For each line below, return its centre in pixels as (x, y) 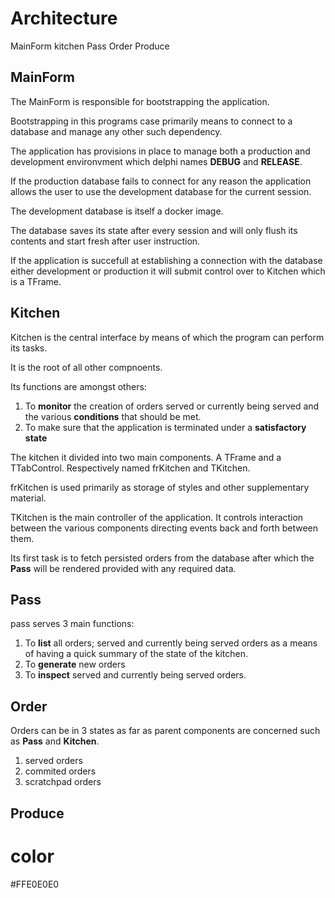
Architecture (64, 18)
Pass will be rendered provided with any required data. (123, 568)
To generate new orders (75, 664)
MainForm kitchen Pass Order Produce (90, 46)
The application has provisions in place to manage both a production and (160, 151)
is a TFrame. (36, 281)
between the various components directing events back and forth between (164, 528)
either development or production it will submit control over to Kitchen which (168, 271)
